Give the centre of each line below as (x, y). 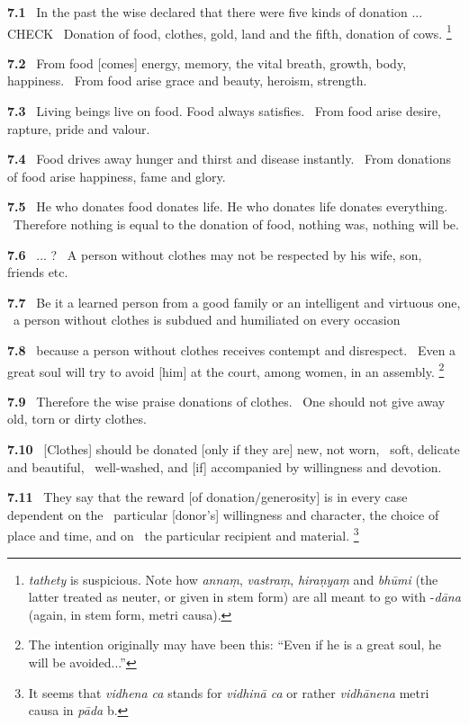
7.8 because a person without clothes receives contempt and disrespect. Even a (232, 349)
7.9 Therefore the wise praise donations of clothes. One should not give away (226, 401)
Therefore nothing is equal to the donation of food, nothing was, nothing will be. (236, 224)
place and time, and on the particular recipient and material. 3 (183, 534)
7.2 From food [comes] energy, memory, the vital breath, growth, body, (207, 63)
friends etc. (38, 272)
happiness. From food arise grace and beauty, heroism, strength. (187, 81)
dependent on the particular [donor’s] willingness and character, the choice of (223, 514)
